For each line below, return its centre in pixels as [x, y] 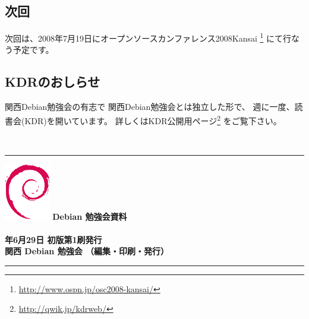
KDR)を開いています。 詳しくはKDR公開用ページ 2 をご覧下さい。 [153, 119]
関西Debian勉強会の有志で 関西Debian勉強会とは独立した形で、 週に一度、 [150, 107]
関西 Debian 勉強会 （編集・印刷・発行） [87, 251]
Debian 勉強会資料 [90, 216]
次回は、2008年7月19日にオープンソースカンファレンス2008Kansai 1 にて [144, 37]
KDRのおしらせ [53, 82]
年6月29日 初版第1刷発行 [53, 239]
